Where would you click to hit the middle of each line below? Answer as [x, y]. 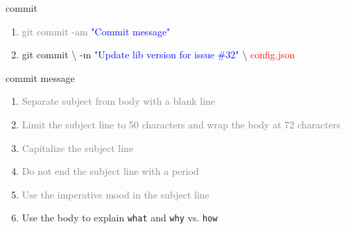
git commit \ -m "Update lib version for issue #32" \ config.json [158, 54]
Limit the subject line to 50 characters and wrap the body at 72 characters [181, 124]
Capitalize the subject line [78, 147]
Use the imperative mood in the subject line [115, 194]
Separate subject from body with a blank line [119, 101]
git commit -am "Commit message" [96, 31]
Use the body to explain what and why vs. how [120, 218]
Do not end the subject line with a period [110, 171]
